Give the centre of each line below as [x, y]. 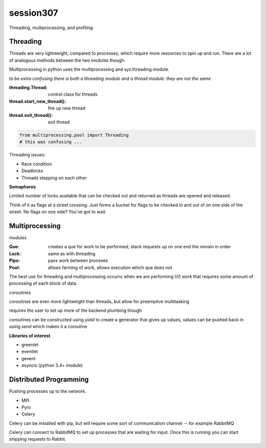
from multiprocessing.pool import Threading [74, 135]
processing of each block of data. [43, 283]
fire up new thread [67, 108]
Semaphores [23, 187]
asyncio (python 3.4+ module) [52, 366]
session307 [34, 13]
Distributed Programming [49, 380]
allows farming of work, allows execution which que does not [110, 267]
